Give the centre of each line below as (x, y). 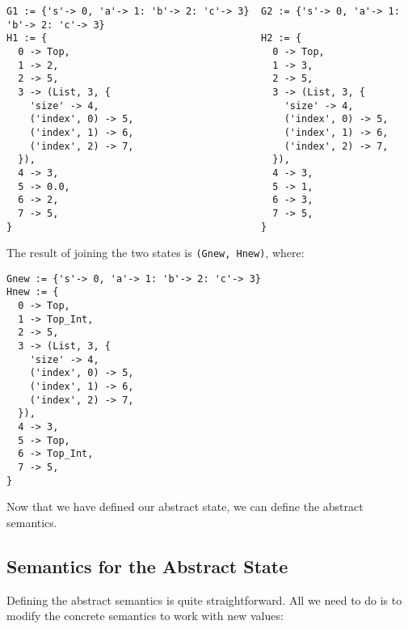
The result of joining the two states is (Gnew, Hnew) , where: (156, 253)
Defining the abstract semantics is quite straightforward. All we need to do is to (204, 599)
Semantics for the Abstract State (147, 566)
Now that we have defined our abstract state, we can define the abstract (185, 507)
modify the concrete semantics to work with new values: (145, 616)
